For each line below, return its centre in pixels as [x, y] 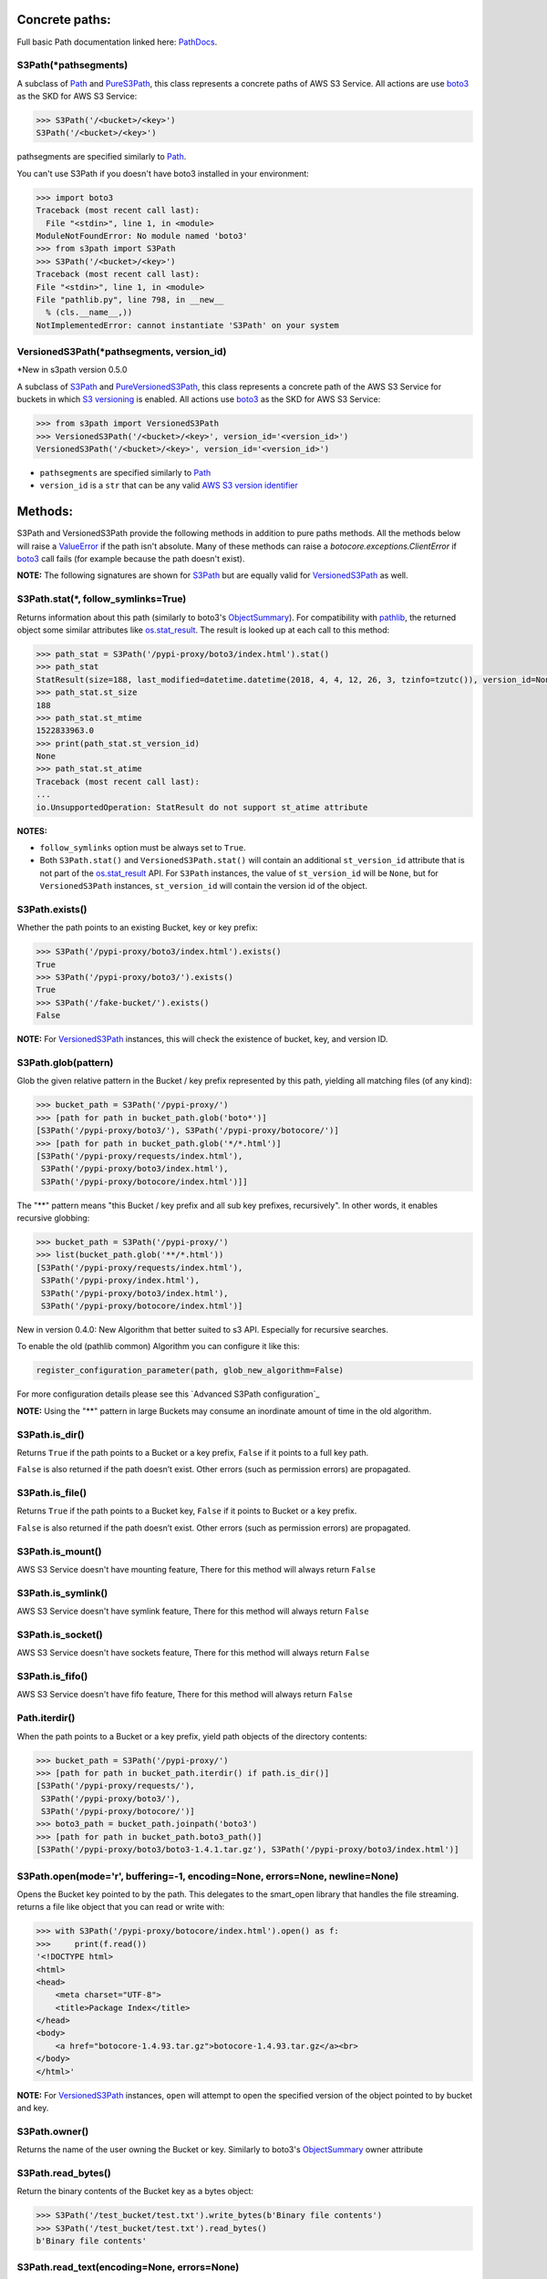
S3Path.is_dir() [51, 1434]
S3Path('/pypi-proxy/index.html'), [121, 1280]
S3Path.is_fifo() [52, 1676]
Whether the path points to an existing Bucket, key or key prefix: [138, 928]
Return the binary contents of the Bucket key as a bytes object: [135, 2191]
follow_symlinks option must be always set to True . [143, 847]
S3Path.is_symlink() [62, 1593]
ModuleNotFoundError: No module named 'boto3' [142, 236]
